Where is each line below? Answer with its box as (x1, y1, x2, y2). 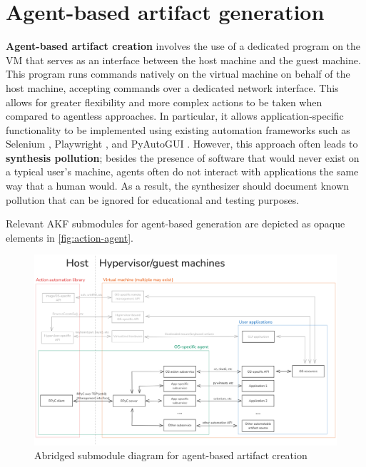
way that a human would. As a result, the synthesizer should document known (6, 178, 350, 193)
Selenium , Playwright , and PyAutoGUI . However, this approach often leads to (6, 136, 358, 151)
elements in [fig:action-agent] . (6, 230, 133, 245)
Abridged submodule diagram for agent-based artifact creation (34, 448, 307, 463)
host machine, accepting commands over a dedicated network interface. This (6, 80, 339, 95)
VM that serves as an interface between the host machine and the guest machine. (6, 52, 361, 67)
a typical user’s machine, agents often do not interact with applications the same (6, 164, 359, 179)
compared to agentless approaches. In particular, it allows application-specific (6, 108, 344, 123)
